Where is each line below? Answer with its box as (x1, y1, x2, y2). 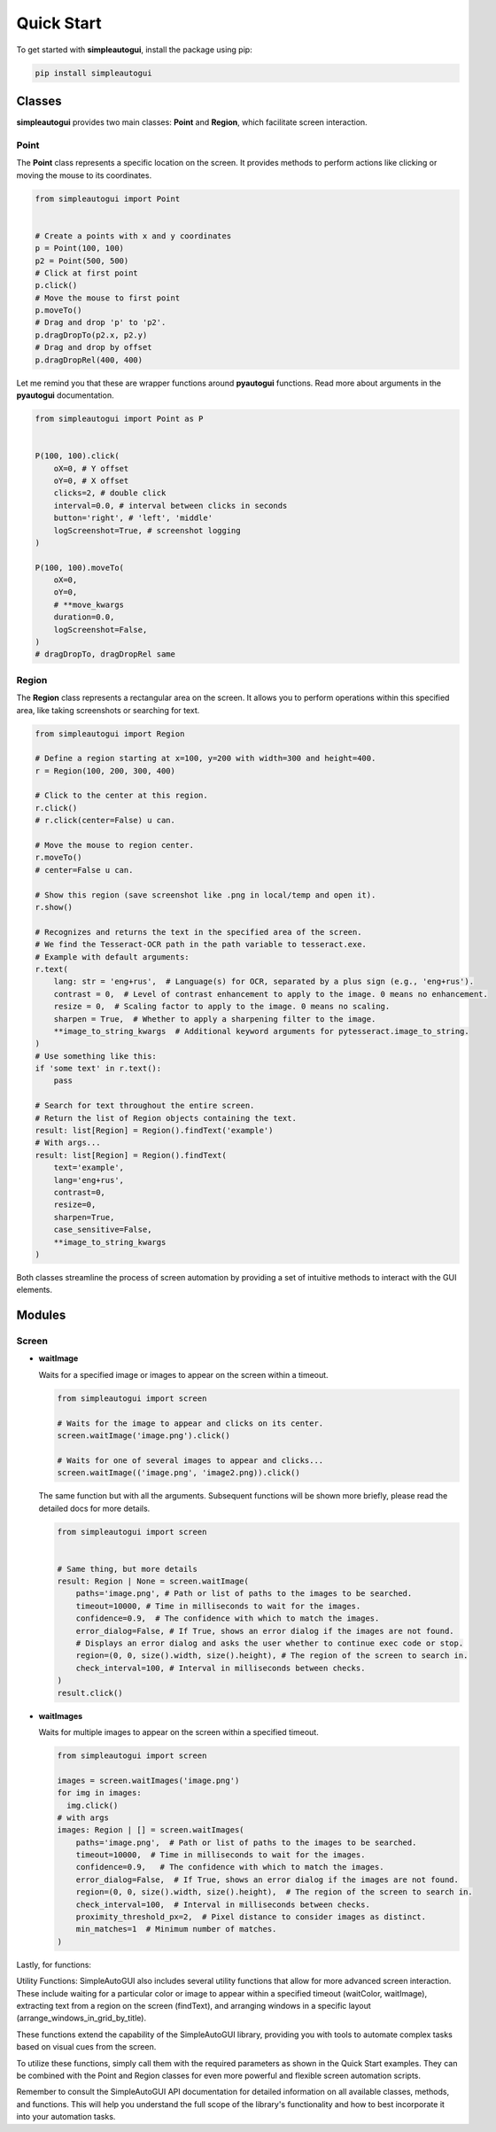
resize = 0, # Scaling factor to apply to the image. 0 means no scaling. (53, 1001, 391, 1012)
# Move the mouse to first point (35, 292, 181, 303)
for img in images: (57, 1788, 142, 1798)
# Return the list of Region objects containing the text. (35, 1113, 297, 1123)
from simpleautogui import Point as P (35, 413, 204, 424)
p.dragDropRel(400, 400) (35, 354, 143, 365)
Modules (16, 1308, 66, 1323)
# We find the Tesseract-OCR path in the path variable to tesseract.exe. (35, 939, 368, 950)
